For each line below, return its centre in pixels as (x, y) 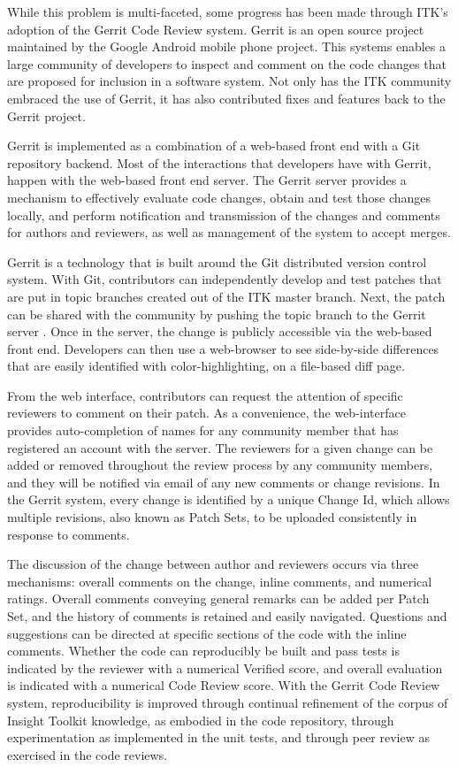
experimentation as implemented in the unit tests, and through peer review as (219, 737)
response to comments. (69, 534)
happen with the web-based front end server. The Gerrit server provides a (207, 180)
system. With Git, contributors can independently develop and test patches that (225, 279)
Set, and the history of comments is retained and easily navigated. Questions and (227, 616)
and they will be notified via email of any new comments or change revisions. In (224, 482)
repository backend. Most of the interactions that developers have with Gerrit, (219, 162)
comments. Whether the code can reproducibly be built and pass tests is (203, 651)
